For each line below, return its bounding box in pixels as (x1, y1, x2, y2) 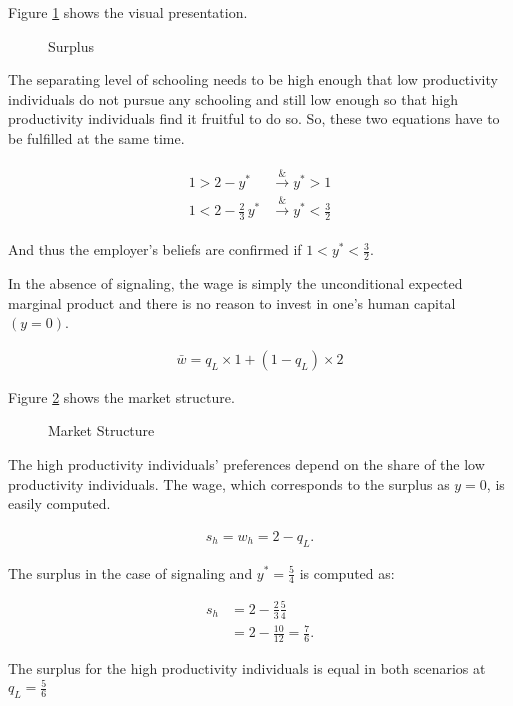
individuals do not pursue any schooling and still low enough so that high (8, 88, 459, 109)
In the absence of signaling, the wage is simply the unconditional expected (8, 272, 463, 293)
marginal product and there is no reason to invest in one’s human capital (8, 292, 456, 313)
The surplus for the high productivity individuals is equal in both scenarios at (8, 658, 486, 679)
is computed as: (299, 562, 395, 583)
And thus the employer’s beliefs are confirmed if (8, 239, 302, 260)
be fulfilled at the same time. (8, 127, 185, 148)
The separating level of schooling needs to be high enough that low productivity (8, 69, 498, 90)
